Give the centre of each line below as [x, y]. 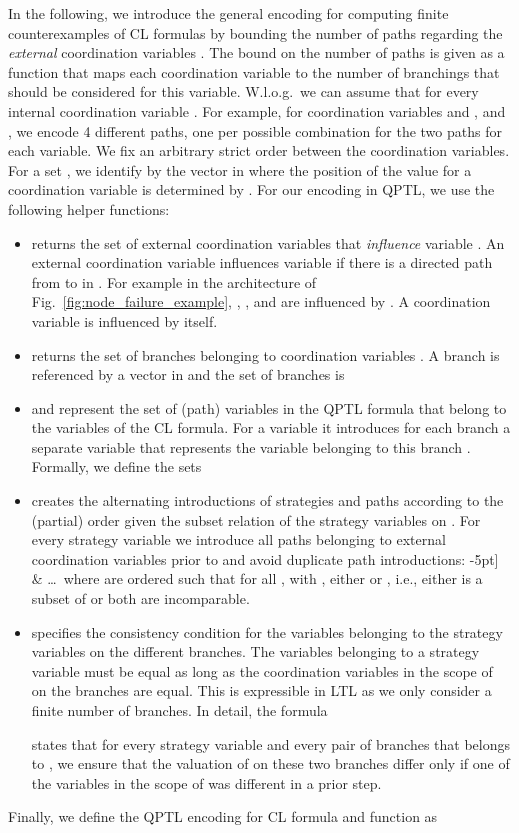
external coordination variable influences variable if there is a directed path [262, 262]
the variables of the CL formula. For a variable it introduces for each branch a [271, 427]
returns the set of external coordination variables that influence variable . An [268, 242]
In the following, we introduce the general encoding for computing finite [228, 13]
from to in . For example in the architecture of [174, 281]
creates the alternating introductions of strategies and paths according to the [267, 500]
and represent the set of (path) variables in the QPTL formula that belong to [269, 407]
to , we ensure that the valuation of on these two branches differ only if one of [270, 763]
